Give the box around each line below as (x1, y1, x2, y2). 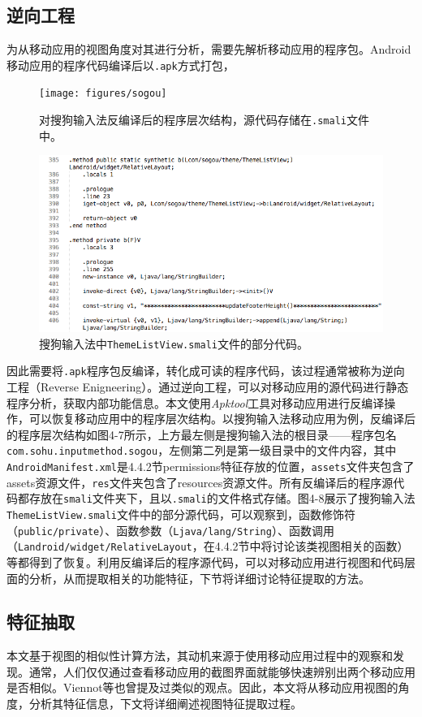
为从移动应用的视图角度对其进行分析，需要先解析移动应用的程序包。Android (6, 41, 411, 58)
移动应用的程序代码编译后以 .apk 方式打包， (6, 56, 235, 73)
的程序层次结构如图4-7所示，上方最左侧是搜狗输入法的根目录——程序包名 (6, 425, 397, 443)
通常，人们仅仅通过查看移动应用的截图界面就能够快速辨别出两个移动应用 (28, 663, 416, 680)
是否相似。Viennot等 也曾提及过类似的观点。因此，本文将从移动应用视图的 (6, 679, 398, 696)
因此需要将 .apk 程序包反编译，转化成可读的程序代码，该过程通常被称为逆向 (6, 362, 405, 379)
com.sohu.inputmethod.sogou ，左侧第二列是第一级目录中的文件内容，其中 (6, 442, 397, 459)
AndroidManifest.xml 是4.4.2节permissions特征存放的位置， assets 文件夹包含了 (6, 457, 415, 474)
